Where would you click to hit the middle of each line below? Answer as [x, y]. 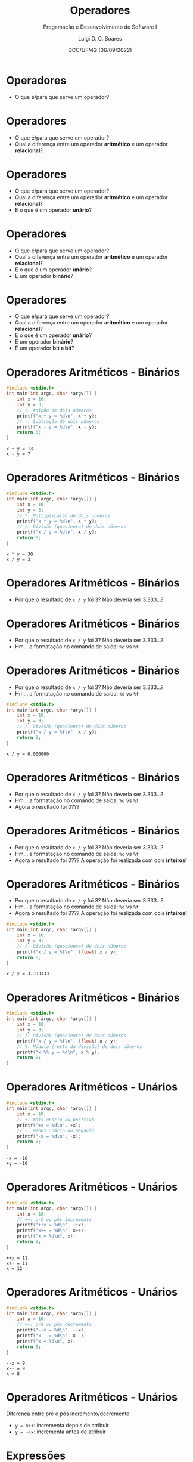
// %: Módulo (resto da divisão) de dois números [80, 1047]
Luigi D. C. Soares [100, 38]
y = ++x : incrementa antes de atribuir [60, 1432]
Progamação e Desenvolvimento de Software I [100, 27]
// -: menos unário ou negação [56, 1131]
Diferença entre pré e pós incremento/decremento [68, 1414]
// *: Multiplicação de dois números [64, 516]
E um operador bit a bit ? [44, 348]
